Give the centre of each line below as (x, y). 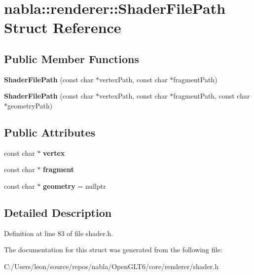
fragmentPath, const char (212, 96)
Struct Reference (63, 27)
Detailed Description (58, 212)
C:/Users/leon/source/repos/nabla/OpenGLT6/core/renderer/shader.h (111, 266)
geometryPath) (30, 105)
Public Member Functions (72, 58)
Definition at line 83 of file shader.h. (59, 233)
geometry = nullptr (74, 186)
